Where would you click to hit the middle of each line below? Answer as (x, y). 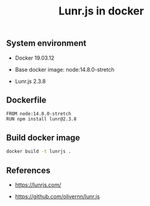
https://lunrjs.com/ (38, 184)
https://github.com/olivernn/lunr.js (57, 196)
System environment (46, 43)
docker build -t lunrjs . (39, 152)
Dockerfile (27, 100)
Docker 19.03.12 (34, 58)
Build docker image (43, 138)
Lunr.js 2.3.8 (30, 81)
